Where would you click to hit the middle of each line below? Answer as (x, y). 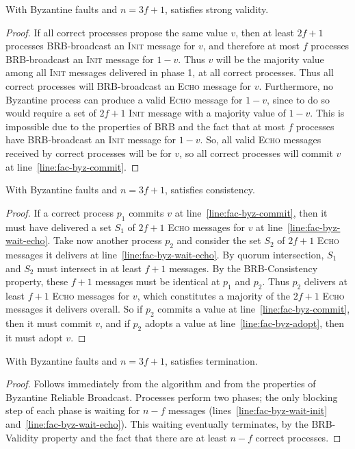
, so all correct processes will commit (256, 153)
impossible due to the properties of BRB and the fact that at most (145, 126)
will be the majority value (270, 59)
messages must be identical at (158, 281)
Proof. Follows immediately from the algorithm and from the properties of (161, 384)
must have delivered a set (58, 227)
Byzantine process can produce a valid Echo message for (124, 99)
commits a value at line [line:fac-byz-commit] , (254, 309)
